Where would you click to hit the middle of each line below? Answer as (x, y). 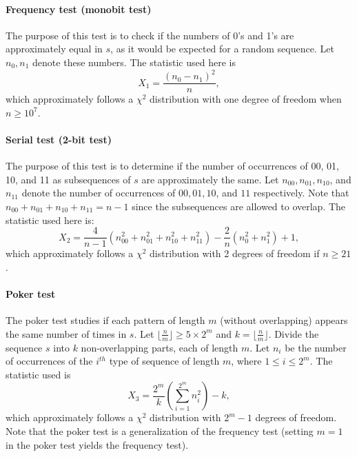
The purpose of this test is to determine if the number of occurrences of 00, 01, (172, 166)
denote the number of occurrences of (99, 193)
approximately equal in (54, 49)
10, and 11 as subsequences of (68, 179)
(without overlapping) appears (284, 320)
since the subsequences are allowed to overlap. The (239, 206)
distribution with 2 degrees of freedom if (235, 253)
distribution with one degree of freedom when (246, 99)
